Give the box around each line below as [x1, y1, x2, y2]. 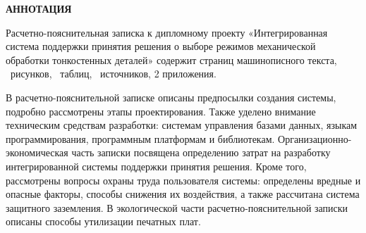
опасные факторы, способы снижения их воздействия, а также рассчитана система [6, 187, 360, 201]
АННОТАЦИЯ [6, 1, 72, 15]
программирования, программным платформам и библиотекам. [6, 131, 275, 146]
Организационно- [278, 131, 352, 146]
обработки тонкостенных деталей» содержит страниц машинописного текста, [6, 52, 337, 67]
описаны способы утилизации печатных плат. [6, 214, 201, 229]
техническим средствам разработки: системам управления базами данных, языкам [6, 118, 358, 132]
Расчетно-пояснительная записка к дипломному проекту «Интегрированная [6, 25, 328, 39]
